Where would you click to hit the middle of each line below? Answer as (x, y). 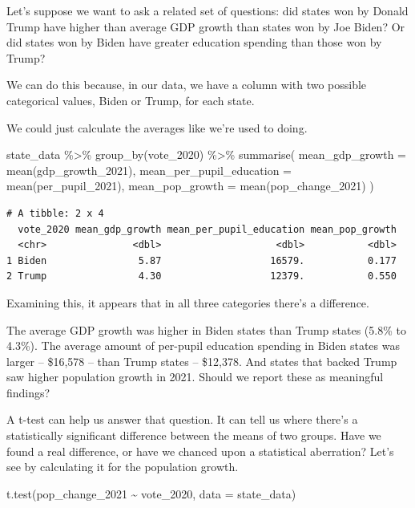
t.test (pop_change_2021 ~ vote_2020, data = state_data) (151, 493)
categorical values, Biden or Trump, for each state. (131, 100)
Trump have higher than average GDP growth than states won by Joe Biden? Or (206, 26)
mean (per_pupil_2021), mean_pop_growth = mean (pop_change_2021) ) (190, 186)
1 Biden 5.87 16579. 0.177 (201, 260)
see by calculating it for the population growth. (123, 467)
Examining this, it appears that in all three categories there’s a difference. (188, 302)
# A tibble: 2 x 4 (55, 213)
